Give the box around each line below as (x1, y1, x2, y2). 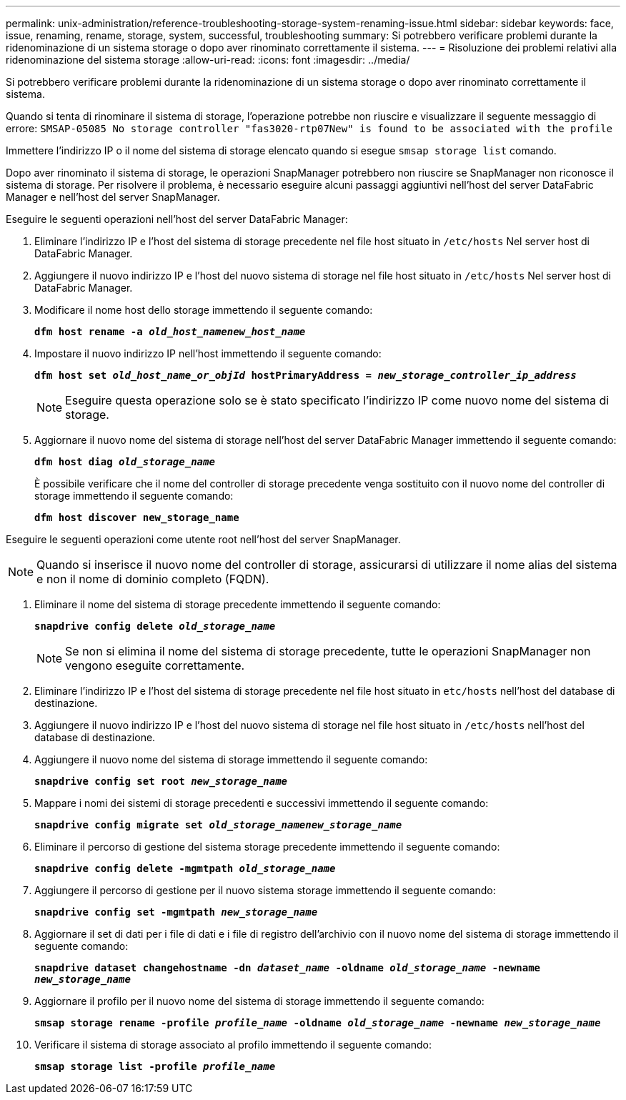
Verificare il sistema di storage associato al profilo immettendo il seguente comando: (34, 1039, 432, 1051)
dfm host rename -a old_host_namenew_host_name (34, 326, 306, 337)
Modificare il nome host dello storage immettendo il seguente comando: (34, 304, 373, 316)
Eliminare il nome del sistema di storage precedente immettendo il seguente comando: (34, 598, 441, 610)
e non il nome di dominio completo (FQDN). (36, 572, 269, 586)
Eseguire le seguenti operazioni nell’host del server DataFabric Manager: (6, 213, 348, 225)
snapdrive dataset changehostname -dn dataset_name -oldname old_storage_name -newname (34, 962, 541, 973)
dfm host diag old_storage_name (34, 456, 215, 467)
